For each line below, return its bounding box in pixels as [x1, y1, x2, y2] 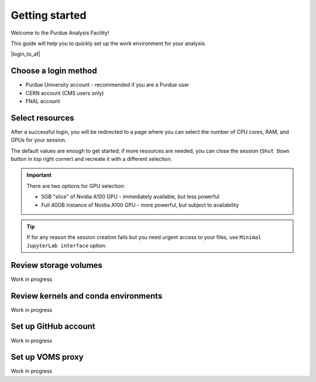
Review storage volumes [11, 260, 102, 270]
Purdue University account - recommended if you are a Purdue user [25, 81, 190, 88]
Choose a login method [11, 66, 97, 76]
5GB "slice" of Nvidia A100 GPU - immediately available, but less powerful [41, 193, 219, 200]
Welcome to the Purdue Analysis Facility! [11, 29, 109, 36]
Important [26, 171, 52, 178]
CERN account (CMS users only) [25, 90, 104, 97]
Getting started [11, 9, 87, 22]
